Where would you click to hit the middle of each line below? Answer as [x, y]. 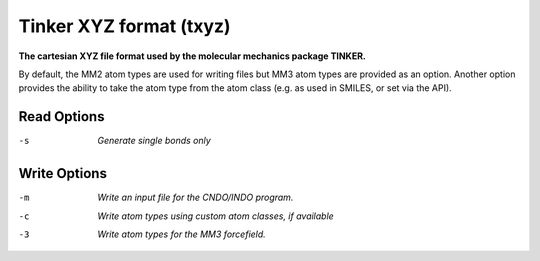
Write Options [62, 173]
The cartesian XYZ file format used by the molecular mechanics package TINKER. [192, 56]
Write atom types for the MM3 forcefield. [182, 234]
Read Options [61, 116]
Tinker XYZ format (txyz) [124, 26]
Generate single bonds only [154, 141]
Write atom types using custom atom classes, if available [215, 216]
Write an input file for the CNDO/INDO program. [195, 197]
